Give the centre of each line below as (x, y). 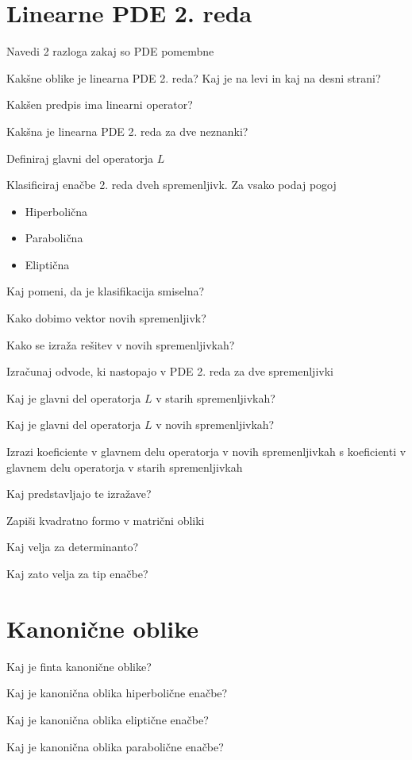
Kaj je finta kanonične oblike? (79, 666)
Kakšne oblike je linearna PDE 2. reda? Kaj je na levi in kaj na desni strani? (194, 77)
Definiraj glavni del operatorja (80, 158)
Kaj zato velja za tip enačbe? (77, 573)
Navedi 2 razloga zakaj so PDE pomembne (110, 51)
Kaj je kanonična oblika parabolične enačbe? (115, 746)
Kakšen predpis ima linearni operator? (100, 104)
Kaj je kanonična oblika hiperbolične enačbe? (117, 693)
